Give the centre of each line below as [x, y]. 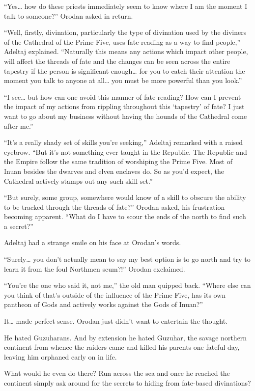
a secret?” [19, 226]
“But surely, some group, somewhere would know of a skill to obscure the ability [125, 197]
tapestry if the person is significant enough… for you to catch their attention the [125, 70]
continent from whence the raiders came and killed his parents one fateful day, [122, 347]
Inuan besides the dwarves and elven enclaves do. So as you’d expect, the [114, 171]
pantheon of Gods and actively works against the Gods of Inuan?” [104, 304]
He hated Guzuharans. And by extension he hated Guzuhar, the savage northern [126, 337]
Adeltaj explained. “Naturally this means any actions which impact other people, [126, 51]
